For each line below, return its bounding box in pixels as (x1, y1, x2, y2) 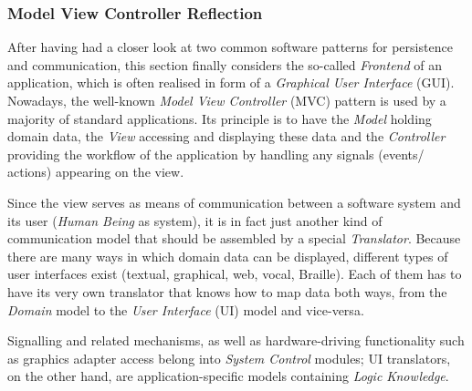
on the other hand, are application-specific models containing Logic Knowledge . (7, 366, 449, 386)
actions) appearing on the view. (7, 162, 184, 181)
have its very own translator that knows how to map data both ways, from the (7, 282, 447, 301)
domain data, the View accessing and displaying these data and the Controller (7, 127, 446, 146)
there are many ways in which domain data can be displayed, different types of (7, 246, 448, 265)
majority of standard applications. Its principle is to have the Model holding (7, 108, 432, 128)
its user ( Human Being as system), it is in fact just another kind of (7, 211, 383, 230)
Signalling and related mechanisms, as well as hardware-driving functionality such (7, 331, 465, 350)
